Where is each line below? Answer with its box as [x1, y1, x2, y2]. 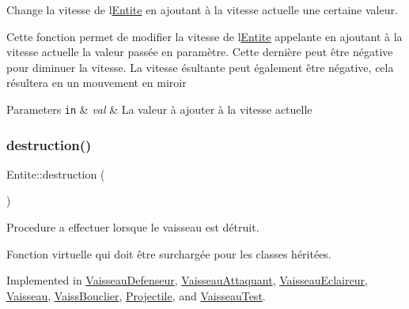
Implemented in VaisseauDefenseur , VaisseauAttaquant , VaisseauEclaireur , [6, 272, 368, 288]
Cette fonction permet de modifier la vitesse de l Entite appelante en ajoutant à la [6, 28, 403, 44]
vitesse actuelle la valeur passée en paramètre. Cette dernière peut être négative [6, 43, 393, 60]
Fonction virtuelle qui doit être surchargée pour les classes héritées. [6, 245, 331, 262]
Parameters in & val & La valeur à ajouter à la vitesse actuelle [6, 100, 312, 117]
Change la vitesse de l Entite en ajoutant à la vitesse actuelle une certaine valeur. [6, 2, 398, 17]
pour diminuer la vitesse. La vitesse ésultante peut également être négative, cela [6, 58, 394, 75]
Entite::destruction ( [6, 165, 105, 182]
